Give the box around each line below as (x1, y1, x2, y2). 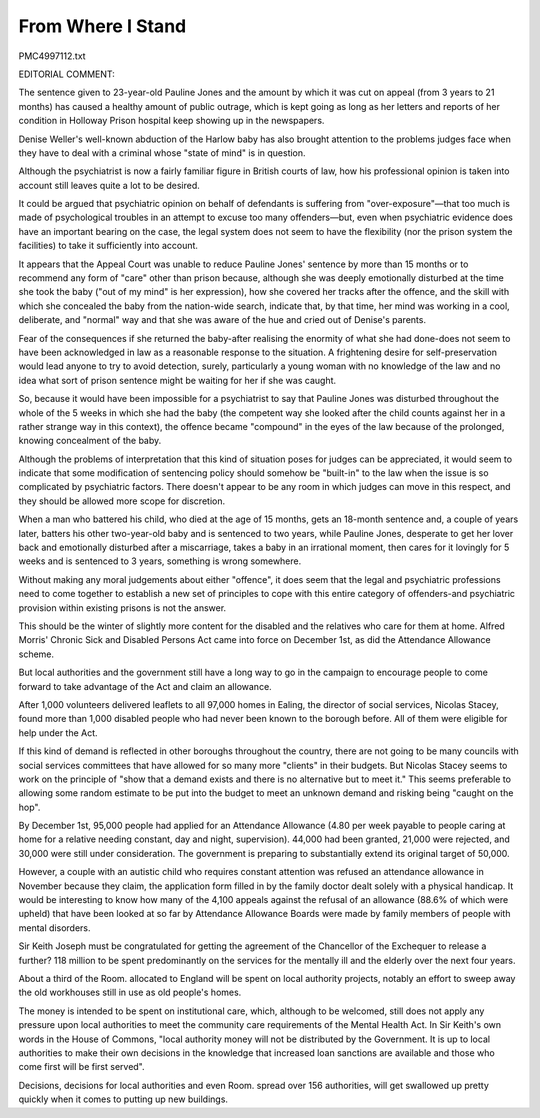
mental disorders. (18, 921, 91, 934)
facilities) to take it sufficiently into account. (18, 240, 199, 252)
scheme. (18, 648, 55, 660)
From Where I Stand (18, 15, 187, 37)
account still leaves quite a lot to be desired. (18, 179, 200, 191)
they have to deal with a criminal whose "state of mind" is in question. (18, 146, 306, 159)
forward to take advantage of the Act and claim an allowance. (18, 680, 272, 692)
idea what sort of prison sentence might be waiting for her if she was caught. (18, 374, 337, 386)
